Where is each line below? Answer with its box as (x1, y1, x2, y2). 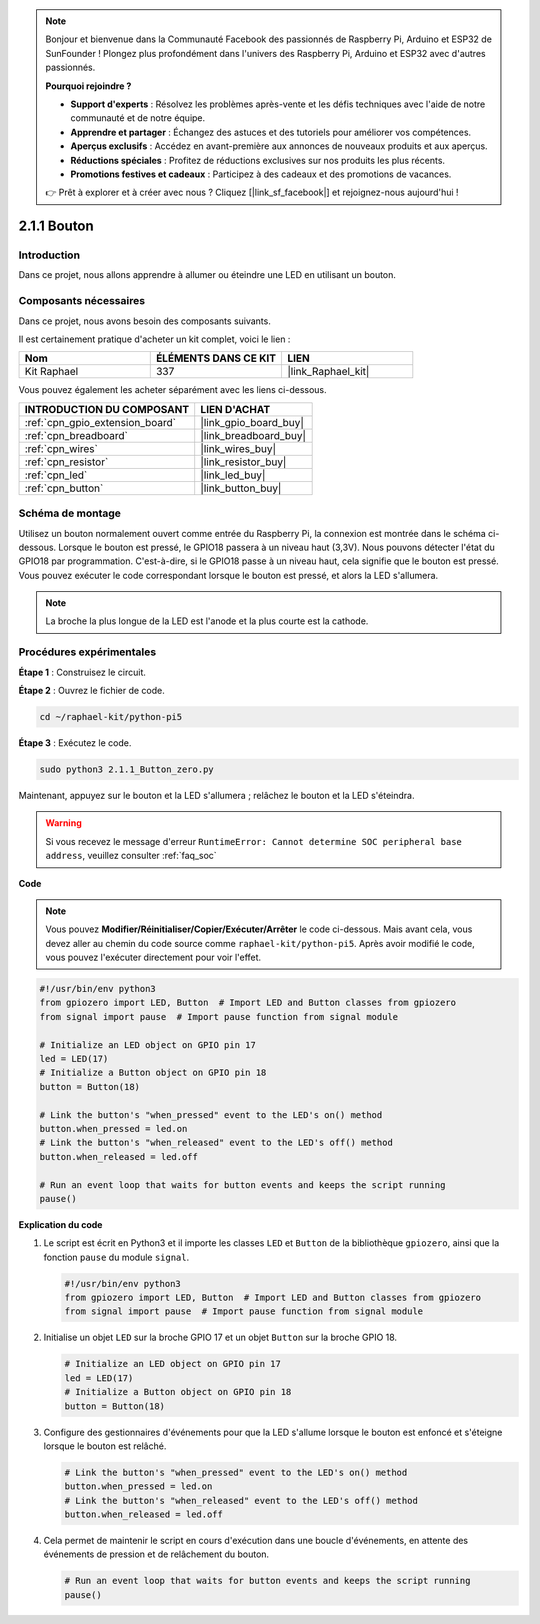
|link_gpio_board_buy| (200, 415, 304, 429)
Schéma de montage (18, 506, 122, 520)
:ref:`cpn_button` (24, 481, 104, 495)
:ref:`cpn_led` (24, 468, 88, 482)
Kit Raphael (24, 365, 79, 379)
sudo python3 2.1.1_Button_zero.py (39, 763, 214, 775)
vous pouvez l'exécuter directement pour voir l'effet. (45, 951, 262, 964)
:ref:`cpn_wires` (24, 441, 99, 455)
